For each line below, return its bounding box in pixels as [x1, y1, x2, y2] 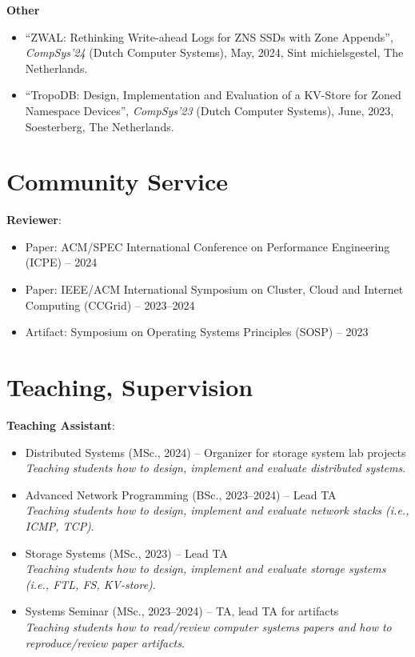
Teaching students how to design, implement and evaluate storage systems [25, 560, 386, 577]
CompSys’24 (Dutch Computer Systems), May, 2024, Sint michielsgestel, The [25, 44, 404, 61]
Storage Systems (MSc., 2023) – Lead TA [25, 544, 228, 561]
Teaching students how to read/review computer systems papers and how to [25, 618, 392, 635]
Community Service [6, 165, 229, 198]
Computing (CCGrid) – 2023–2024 [25, 296, 195, 313]
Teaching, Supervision [6, 371, 253, 403]
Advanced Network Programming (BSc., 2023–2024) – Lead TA [25, 486, 337, 503]
